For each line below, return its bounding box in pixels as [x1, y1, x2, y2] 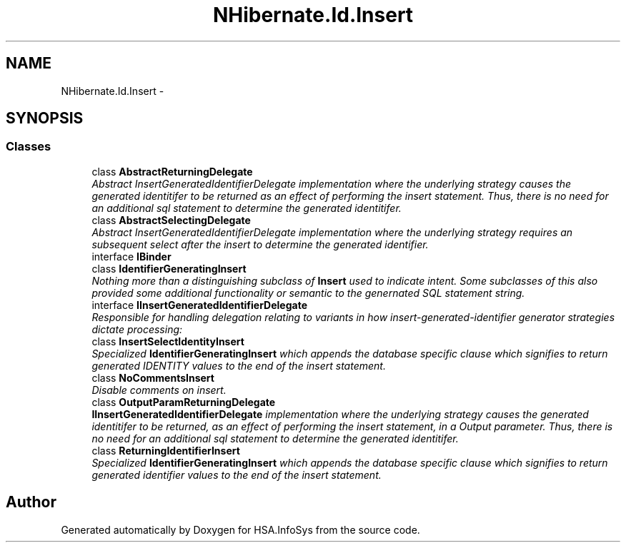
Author [6, 493, 56, 512]
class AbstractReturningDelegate [91, 165, 253, 178]
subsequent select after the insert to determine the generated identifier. [91, 238, 429, 250]
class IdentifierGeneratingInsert [91, 262, 247, 275]
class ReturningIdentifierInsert [91, 444, 240, 457]
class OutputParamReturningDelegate [91, 395, 276, 408]
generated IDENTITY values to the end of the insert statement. [91, 359, 386, 372]
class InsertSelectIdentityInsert [91, 335, 244, 347]
